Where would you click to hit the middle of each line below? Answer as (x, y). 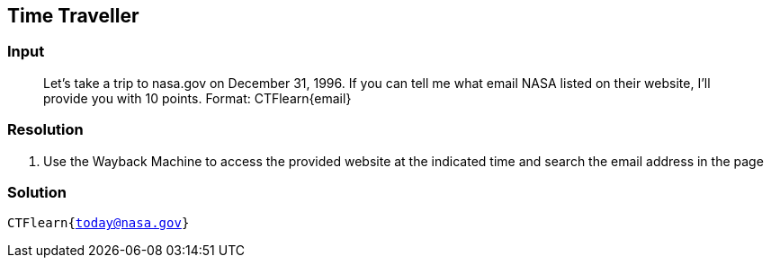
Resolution (45, 130)
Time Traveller (73, 16)
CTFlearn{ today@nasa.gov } (99, 223)
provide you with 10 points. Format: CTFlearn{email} (197, 98)
